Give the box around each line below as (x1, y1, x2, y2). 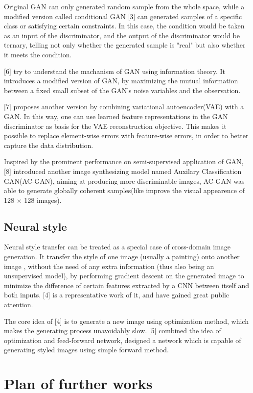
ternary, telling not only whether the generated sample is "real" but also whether (4, 40, 246, 50)
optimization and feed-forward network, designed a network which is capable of (4, 335, 241, 345)
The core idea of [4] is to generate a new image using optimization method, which (4, 316, 249, 326)
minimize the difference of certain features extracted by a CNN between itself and (4, 280, 250, 290)
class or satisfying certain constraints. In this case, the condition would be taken (4, 21, 245, 31)
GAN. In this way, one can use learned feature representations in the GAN (4, 111, 228, 121)
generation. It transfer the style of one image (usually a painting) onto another (4, 251, 240, 262)
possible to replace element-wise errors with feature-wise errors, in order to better (4, 130, 249, 141)
